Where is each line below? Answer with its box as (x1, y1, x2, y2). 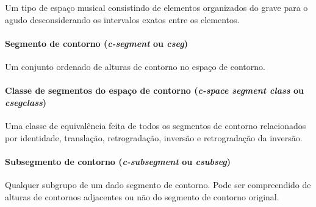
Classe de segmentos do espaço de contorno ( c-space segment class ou (5, 84, 304, 97)
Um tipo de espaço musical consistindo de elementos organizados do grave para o (5, 1, 308, 13)
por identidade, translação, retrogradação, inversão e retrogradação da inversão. (5, 131, 303, 144)
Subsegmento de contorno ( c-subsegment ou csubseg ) (5, 155, 231, 167)
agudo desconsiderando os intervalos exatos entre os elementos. (5, 13, 240, 26)
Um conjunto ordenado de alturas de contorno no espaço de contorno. (5, 60, 265, 72)
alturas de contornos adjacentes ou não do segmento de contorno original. (5, 190, 279, 203)
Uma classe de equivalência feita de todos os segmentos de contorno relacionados (5, 119, 306, 132)
